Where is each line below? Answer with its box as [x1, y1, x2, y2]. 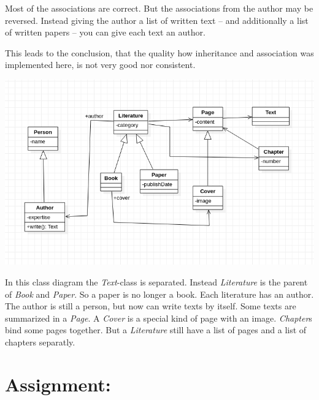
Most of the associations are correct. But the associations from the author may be [5, 2, 313, 14]
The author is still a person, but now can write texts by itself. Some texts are [5, 300, 296, 312]
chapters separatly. [5, 335, 75, 348]
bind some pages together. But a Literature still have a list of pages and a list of [5, 323, 307, 336]
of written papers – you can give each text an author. [5, 26, 206, 39]
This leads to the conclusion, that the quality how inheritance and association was [5, 46, 314, 59]
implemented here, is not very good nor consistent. [5, 58, 196, 71]
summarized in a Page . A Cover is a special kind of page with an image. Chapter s [5, 311, 312, 324]
